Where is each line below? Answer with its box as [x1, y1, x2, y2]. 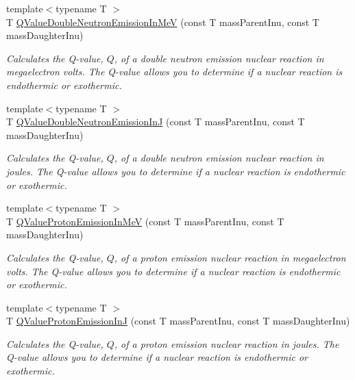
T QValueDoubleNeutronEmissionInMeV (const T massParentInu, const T [6, 14, 319, 29]
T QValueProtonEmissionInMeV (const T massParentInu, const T [6, 214, 284, 228]
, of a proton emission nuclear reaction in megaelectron [114, 250, 346, 264]
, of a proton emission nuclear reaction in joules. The [114, 336, 339, 351]
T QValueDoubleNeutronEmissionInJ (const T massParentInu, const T [6, 114, 305, 129]
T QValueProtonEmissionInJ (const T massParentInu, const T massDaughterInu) [6, 314, 350, 328]
